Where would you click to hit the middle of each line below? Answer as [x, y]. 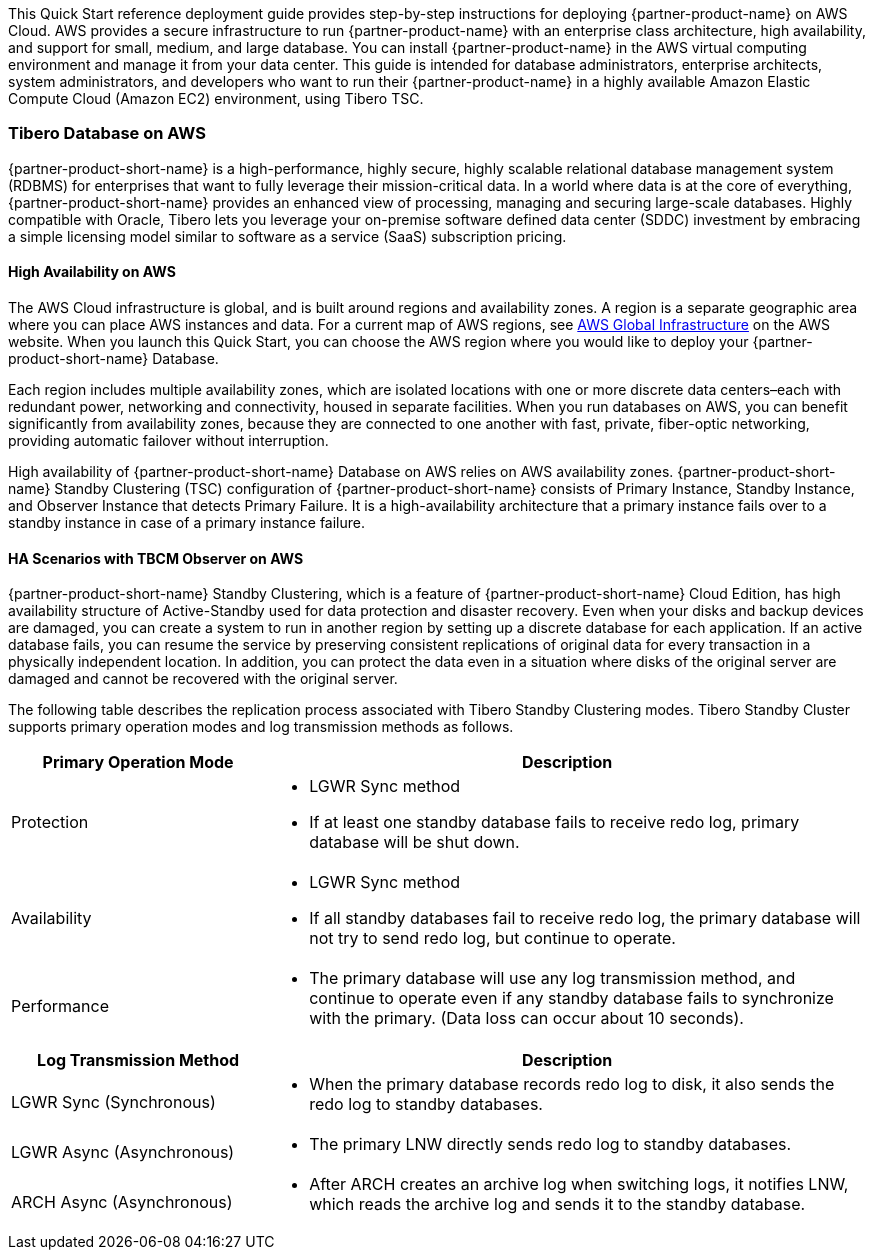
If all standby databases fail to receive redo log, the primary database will [585, 918]
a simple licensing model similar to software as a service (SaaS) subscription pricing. [287, 236]
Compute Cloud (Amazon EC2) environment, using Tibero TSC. [216, 98]
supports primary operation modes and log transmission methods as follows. [261, 727]
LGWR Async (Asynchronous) [123, 1152]
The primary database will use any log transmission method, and [552, 978]
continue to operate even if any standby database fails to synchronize [571, 998]
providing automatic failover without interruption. [168, 440]
